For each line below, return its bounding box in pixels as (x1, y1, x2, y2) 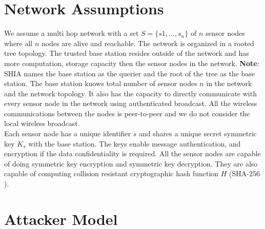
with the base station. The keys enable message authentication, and (28, 138, 241, 149)
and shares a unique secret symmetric (138, 128, 257, 139)
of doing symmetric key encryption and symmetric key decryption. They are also (4, 158, 258, 169)
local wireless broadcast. (4, 118, 80, 129)
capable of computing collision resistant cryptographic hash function (4, 168, 219, 179)
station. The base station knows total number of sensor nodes (4, 78, 197, 89)
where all (4, 37, 33, 48)
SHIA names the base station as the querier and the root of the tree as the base (4, 68, 255, 78)
